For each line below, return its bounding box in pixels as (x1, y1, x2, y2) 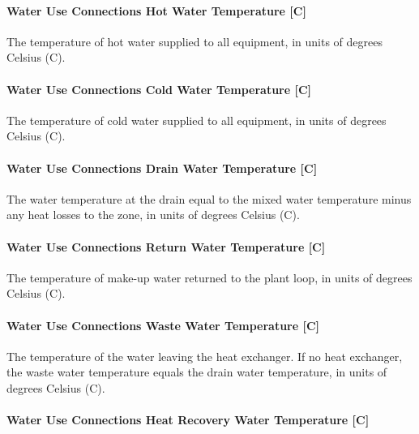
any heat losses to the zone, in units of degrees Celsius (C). (6, 206, 300, 223)
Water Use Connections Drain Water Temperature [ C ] (6, 159, 318, 176)
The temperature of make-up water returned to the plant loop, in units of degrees (6, 269, 413, 286)
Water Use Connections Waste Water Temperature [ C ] (6, 316, 320, 333)
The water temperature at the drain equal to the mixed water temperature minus (6, 190, 412, 207)
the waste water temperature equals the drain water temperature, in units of (6, 363, 387, 380)
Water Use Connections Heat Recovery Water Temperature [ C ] (6, 411, 370, 428)
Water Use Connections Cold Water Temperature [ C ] (6, 80, 312, 97)
